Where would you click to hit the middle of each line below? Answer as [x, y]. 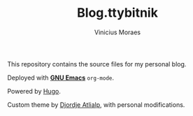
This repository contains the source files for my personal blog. [97, 64]
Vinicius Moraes [117, 32]
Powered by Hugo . [34, 91]
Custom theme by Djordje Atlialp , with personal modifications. [96, 104]
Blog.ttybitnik [117, 13]
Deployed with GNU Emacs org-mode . [60, 78]
